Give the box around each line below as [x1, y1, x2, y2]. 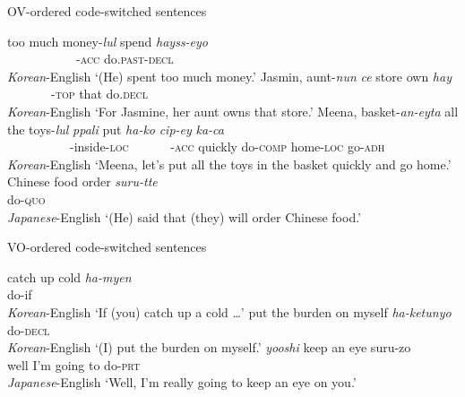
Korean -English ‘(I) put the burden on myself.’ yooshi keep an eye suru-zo [7, 338, 411, 357]
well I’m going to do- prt [7, 355, 141, 374]
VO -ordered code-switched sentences [7, 237, 207, 256]
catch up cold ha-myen [7, 267, 132, 286]
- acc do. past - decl [76, 49, 174, 68]
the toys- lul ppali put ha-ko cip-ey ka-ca [7, 119, 224, 138]
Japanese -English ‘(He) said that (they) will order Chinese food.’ [7, 207, 362, 226]
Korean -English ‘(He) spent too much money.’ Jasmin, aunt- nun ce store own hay [7, 66, 452, 85]
